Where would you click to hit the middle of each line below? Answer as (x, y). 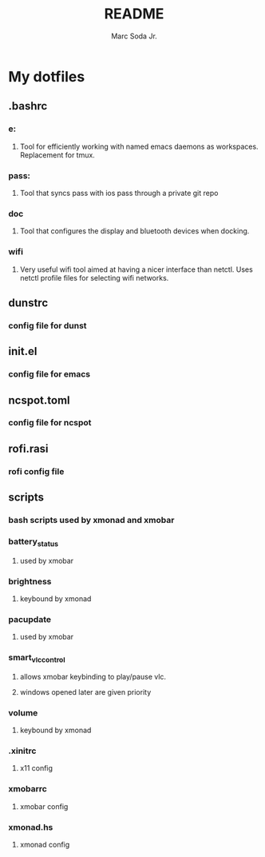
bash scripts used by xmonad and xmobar (91, 520)
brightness (30, 581)
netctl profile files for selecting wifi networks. (94, 277)
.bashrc (28, 106)
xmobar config (44, 806)
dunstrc (28, 303)
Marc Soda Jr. (134, 36)
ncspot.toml (39, 400)
